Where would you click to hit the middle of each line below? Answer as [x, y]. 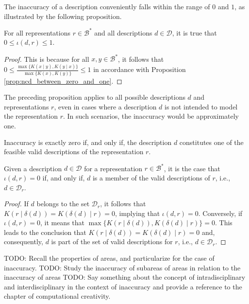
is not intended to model [201, 106]
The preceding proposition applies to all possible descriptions [95, 97]
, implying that [137, 213]
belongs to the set [63, 204]
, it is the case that [192, 168]
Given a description [33, 168]
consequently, [24, 241]
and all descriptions [123, 32]
